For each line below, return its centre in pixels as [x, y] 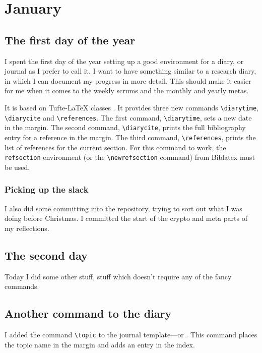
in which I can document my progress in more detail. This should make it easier [128, 80]
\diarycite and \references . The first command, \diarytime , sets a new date [128, 117]
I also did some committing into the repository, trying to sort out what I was [123, 208]
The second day [46, 255]
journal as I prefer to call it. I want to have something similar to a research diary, [130, 71]
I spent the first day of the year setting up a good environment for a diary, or [124, 61]
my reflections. [27, 228]
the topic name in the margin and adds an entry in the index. [100, 344]
